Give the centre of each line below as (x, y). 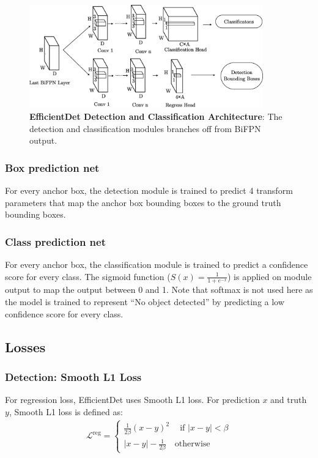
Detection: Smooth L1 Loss (73, 376)
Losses (25, 346)
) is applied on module (269, 276)
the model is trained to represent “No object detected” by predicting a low (145, 302)
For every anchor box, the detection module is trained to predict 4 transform (149, 190)
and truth (289, 400)
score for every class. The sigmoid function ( (88, 276)
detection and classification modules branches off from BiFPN (145, 128)
